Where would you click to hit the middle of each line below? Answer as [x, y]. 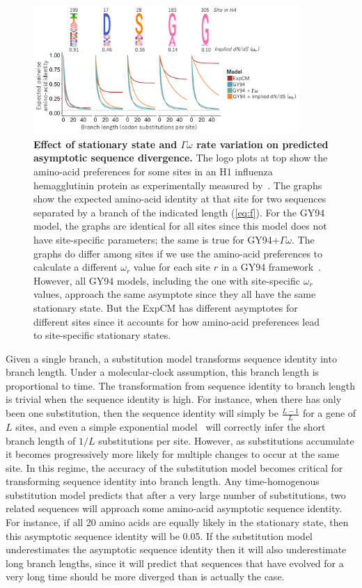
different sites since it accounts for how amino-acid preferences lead [177, 321]
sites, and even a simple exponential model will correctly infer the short [171, 426]
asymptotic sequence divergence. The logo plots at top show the [181, 158]
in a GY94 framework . [271, 267]
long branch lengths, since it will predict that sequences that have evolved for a [175, 563]
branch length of [41, 440]
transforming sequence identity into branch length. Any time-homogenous [163, 481]
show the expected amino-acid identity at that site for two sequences [180, 199]
